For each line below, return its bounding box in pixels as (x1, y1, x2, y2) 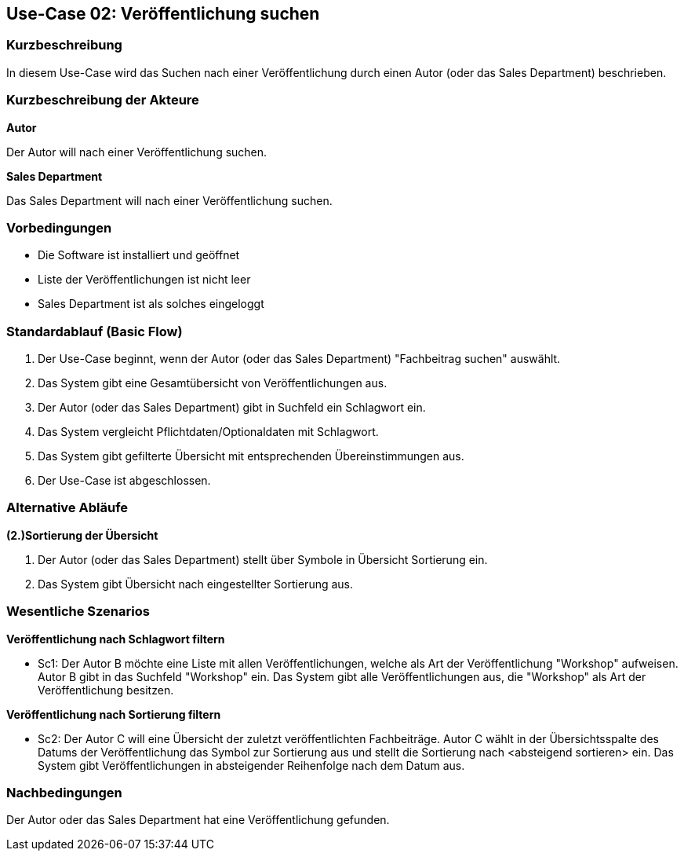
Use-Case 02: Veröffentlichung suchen (6, 4, 320, 24)
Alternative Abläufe (6, 500, 129, 516)
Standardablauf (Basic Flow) (6, 323, 183, 339)
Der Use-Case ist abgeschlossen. (38, 474, 211, 488)
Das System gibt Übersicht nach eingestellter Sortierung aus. (38, 577, 354, 591)
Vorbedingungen (6, 219, 112, 236)
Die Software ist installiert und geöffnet (38, 248, 240, 262)
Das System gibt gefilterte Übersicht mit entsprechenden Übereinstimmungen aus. (38, 449, 464, 463)
